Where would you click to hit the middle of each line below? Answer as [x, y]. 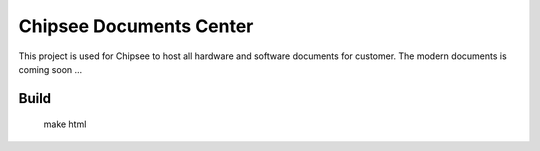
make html [65, 124]
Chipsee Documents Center [136, 26]
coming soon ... [50, 69]
